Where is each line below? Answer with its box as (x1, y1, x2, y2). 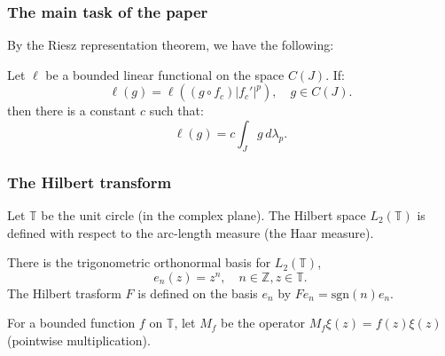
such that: (149, 101, 204, 120)
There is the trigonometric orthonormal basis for (7, 253, 271, 272)
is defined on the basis (137, 283, 258, 302)
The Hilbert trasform (7, 283, 121, 302)
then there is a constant (7, 101, 137, 120)
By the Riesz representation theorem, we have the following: (7, 36, 334, 54)
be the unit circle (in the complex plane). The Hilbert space (41, 206, 366, 225)
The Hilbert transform (7, 170, 172, 193)
